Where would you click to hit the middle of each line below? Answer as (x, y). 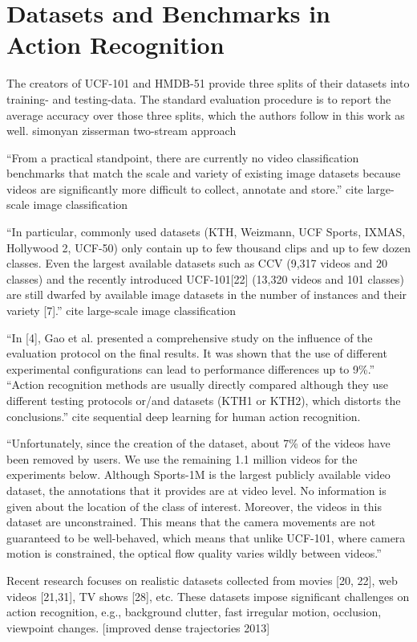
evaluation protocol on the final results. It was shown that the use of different (197, 353)
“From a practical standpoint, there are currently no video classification (183, 157)
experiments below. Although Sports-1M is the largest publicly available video (198, 474)
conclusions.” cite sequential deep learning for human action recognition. (184, 416)
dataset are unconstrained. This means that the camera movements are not (191, 522)
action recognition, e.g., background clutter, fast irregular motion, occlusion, (194, 612)
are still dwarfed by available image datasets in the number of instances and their (207, 294)
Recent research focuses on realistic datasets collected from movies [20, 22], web (202, 580)
